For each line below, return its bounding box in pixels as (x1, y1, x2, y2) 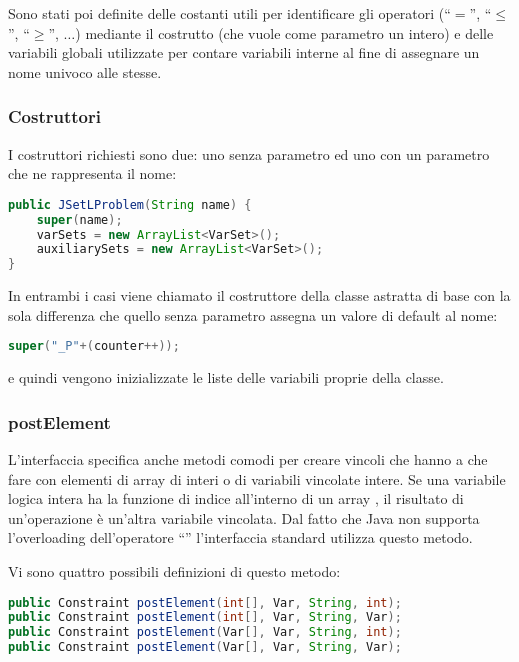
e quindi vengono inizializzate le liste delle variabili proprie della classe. (8, 367, 444, 388)
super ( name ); (36, 212, 123, 227)
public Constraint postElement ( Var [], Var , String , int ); (8, 625, 402, 640)
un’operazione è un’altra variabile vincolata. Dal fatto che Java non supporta (8, 507, 480, 528)
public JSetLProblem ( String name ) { (8, 197, 252, 212)
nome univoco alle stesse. (8, 61, 162, 82)
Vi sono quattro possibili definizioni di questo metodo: (8, 561, 341, 581)
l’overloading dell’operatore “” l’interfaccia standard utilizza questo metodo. (8, 527, 473, 548)
